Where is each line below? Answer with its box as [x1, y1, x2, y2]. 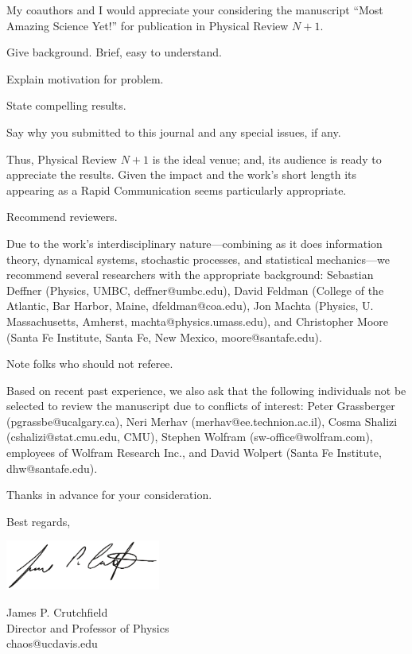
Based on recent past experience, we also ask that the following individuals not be [6, 381, 406, 398]
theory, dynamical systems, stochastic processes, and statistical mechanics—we [6, 250, 390, 267]
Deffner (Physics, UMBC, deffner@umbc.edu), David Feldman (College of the [6, 281, 384, 298]
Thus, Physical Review [6, 150, 117, 167]
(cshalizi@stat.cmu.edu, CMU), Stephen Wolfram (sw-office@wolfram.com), [6, 428, 373, 445]
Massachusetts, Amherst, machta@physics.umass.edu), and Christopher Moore [6, 312, 389, 329]
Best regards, [6, 513, 71, 529]
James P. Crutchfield [6, 604, 108, 621]
